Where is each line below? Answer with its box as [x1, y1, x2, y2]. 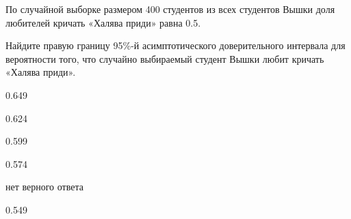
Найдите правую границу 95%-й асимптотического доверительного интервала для [5, 38, 346, 53]
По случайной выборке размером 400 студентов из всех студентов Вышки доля [5, 2, 335, 16]
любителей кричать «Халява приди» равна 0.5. [5, 15, 201, 29]
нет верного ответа [5, 179, 83, 194]
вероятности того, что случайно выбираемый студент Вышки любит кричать [5, 51, 324, 65]
